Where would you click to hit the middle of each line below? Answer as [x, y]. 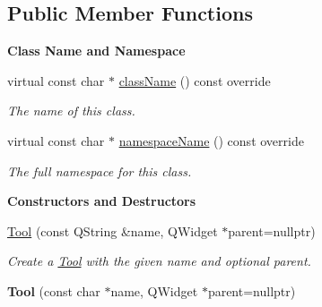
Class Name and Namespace [96, 51]
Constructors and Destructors [102, 201]
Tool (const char [54, 290]
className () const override [195, 80]
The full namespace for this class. [100, 171]
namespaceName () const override [211, 140]
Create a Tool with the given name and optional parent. [159, 261]
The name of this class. [71, 111]
